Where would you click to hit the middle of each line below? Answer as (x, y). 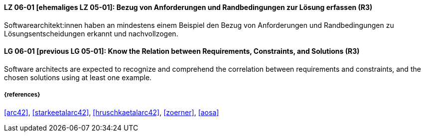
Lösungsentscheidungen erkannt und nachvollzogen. (91, 33)
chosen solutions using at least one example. (78, 77)
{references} (22, 95)
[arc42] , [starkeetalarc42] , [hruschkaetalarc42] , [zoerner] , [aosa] (112, 112)
